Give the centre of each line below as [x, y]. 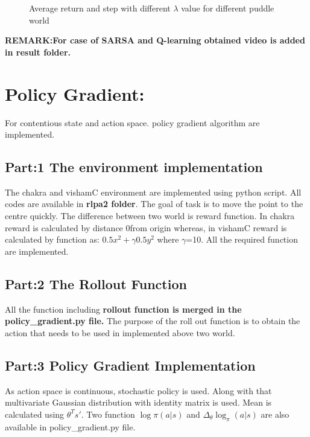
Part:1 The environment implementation [134, 167]
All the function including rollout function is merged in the [123, 309]
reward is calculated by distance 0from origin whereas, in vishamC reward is [146, 227]
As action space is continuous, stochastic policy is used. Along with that [138, 390]
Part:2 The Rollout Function [96, 283]
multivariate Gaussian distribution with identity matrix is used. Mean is [138, 402]
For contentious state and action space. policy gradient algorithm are [132, 122]
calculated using [35, 414]
